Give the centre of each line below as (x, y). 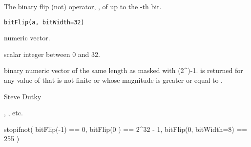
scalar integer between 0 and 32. (52, 54)
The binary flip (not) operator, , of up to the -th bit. (83, 6)
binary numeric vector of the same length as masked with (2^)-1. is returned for (124, 70)
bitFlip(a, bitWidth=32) (44, 22)
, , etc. (13, 113)
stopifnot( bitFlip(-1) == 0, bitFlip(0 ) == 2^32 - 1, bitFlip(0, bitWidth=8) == (126, 129)
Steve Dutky (23, 96)
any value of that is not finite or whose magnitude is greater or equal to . (113, 80)
